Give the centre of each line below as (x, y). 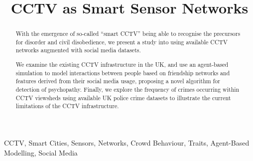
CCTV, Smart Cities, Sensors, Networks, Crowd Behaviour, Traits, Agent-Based (127, 142)
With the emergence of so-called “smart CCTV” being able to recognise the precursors (128, 34)
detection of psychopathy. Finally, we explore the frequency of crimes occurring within (127, 89)
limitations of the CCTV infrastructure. (67, 106)
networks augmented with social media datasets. (78, 50)
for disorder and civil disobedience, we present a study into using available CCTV (122, 42)
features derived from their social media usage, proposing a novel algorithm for (118, 81)
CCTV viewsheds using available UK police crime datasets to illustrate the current (123, 97)
